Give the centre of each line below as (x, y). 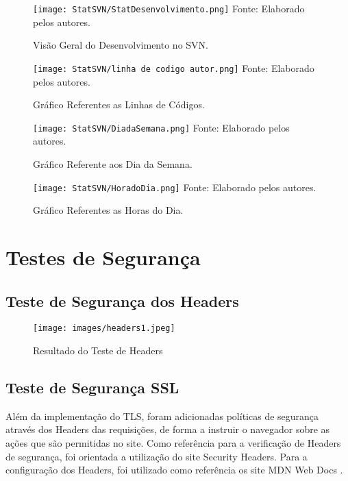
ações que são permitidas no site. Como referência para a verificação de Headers (173, 443)
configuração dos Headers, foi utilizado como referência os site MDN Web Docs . (174, 470)
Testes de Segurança (103, 257)
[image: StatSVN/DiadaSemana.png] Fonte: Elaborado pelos (161, 127)
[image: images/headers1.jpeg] (104, 329)
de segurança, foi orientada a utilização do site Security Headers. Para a (157, 456)
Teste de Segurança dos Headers (122, 300)
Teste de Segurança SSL (92, 387)
